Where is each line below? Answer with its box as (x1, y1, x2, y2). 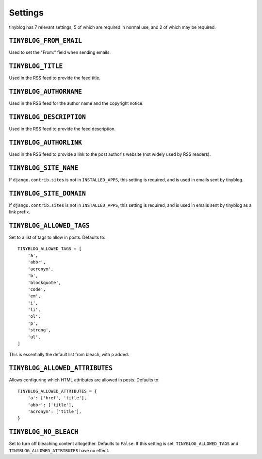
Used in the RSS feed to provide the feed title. (9, 75, 100, 81)
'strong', (27, 328, 51, 333)
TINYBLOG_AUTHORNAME (9, 88, 82, 96)
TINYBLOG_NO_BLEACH (9, 428, 79, 436)
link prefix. (9, 209, 30, 215)
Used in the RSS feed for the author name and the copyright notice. (9, 100, 144, 106)
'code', (27, 286, 46, 292)
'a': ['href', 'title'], (27, 395, 87, 401)
